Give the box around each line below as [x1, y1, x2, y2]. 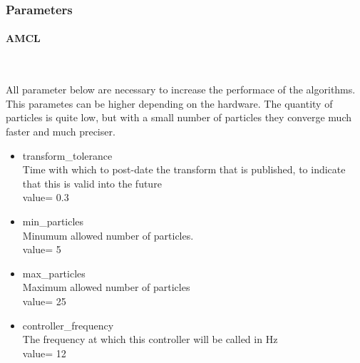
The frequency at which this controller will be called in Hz [22, 332, 278, 347]
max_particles [22, 265, 86, 280]
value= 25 [22, 293, 66, 308]
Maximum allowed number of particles [22, 280, 190, 295]
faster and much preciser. [6, 124, 115, 139]
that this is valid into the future [22, 175, 162, 190]
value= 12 [22, 345, 66, 360]
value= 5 [22, 242, 61, 257]
